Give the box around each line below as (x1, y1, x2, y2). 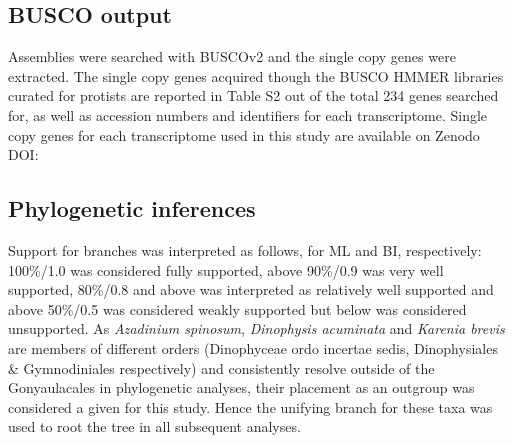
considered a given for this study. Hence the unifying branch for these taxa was (8, 396, 493, 417)
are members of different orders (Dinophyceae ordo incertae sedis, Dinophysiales (8, 337, 498, 358)
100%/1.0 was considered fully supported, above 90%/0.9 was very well (8, 259, 444, 280)
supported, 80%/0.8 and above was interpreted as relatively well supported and (8, 279, 494, 300)
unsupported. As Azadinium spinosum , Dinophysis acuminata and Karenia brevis (8, 318, 505, 339)
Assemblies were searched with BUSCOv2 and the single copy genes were (8, 46, 456, 67)
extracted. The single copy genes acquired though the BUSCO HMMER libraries (8, 65, 504, 86)
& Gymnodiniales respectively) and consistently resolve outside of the (8, 357, 435, 378)
